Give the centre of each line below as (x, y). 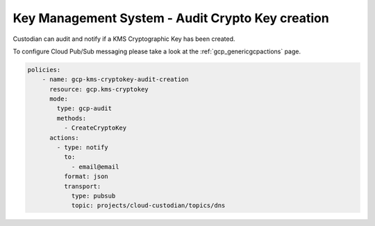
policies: (44, 70)
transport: (82, 186)
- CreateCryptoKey (95, 128)
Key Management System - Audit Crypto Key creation (171, 18)
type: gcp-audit (84, 108)
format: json (86, 176)
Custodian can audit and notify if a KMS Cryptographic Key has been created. (124, 39)
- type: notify (83, 148)
